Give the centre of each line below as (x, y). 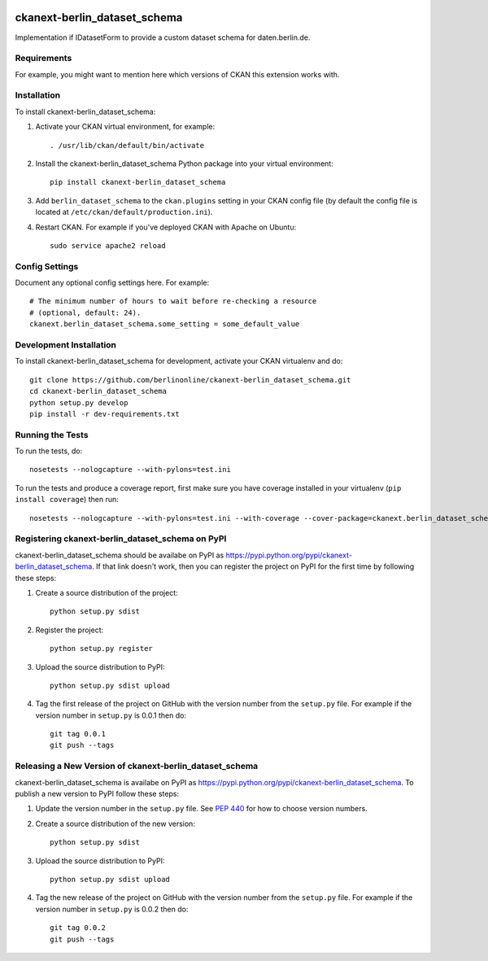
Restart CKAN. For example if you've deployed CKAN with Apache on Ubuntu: (166, 227)
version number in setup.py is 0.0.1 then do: (111, 715)
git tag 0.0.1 (78, 734)
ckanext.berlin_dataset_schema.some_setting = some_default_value (165, 324)
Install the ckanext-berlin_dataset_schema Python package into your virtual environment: (184, 164)
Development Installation (66, 345)
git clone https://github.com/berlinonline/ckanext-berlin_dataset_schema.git (190, 380)
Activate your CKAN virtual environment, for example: (125, 127)
